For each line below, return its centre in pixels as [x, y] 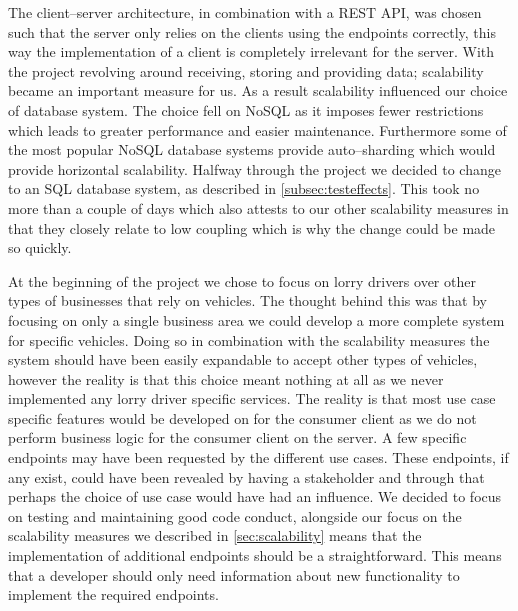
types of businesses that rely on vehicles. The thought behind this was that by [247, 300]
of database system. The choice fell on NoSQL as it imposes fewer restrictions [246, 109]
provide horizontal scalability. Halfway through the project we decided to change [254, 168]
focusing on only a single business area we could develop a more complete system [256, 319]
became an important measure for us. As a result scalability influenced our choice [258, 90]
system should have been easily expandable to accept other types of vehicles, [243, 359]
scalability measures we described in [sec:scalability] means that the [215, 535]
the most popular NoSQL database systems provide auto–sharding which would [252, 149]
